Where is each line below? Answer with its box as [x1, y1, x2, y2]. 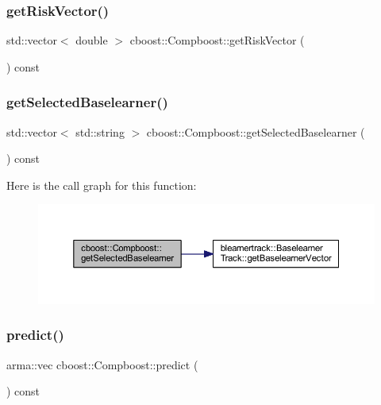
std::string [75, 123, 125, 140]
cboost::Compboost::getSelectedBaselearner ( [146, 123, 365, 140]
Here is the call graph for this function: [6, 176, 197, 193]
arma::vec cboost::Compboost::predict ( [6, 356, 198, 372]
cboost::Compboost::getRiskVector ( [129, 32, 305, 48]
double [75, 32, 108, 48]
